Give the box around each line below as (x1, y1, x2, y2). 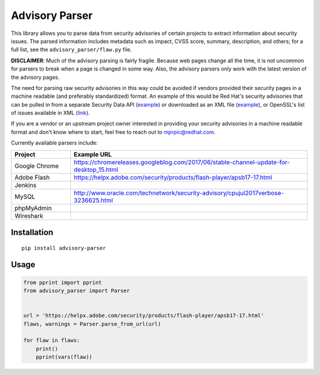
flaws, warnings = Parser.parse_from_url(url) (23, 320, 161, 327)
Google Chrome (14, 162, 59, 170)
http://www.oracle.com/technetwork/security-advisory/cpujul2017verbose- (73, 188, 284, 197)
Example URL (73, 150, 112, 158)
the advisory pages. (11, 73, 60, 81)
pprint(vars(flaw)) (36, 354, 93, 361)
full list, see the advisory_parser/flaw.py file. (11, 46, 132, 53)
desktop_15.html (73, 165, 119, 174)
